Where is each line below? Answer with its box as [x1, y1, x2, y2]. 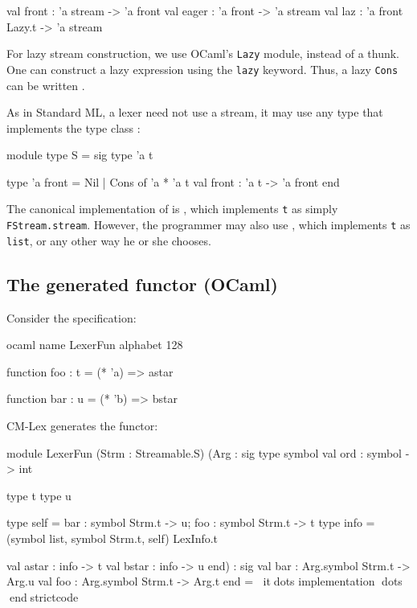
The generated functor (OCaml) [6, 271, 278, 296]
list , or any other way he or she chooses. [6, 232, 211, 249]
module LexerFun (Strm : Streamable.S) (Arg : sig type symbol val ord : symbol [6, 444, 403, 461]
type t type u [6, 487, 72, 503]
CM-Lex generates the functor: [6, 417, 158, 434]
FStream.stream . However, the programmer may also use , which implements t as [6, 216, 411, 233]
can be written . [6, 76, 85, 93]
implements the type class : [6, 119, 141, 136]
